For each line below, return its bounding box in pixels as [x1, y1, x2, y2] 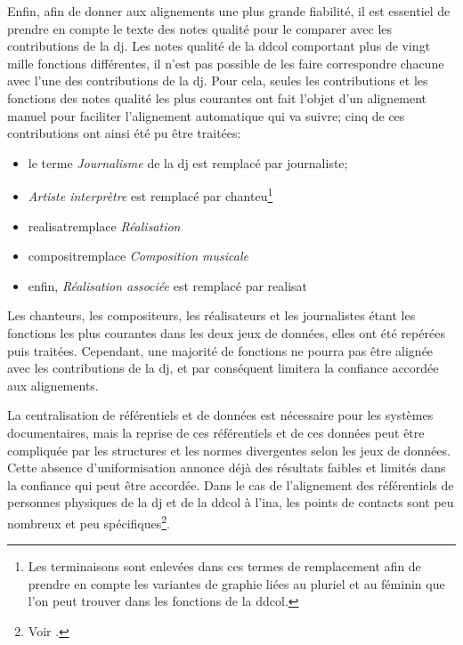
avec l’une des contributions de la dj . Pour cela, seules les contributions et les [7, 71, 428, 90]
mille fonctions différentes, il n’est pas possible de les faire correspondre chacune [7, 53, 444, 72]
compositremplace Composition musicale [28, 246, 248, 265]
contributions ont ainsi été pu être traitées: [7, 124, 241, 142]
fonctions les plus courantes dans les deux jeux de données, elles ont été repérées [7, 323, 445, 342]
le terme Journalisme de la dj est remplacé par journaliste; [28, 153, 348, 172]
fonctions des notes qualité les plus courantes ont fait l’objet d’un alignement [7, 88, 427, 107]
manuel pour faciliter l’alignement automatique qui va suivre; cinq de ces [7, 106, 405, 125]
